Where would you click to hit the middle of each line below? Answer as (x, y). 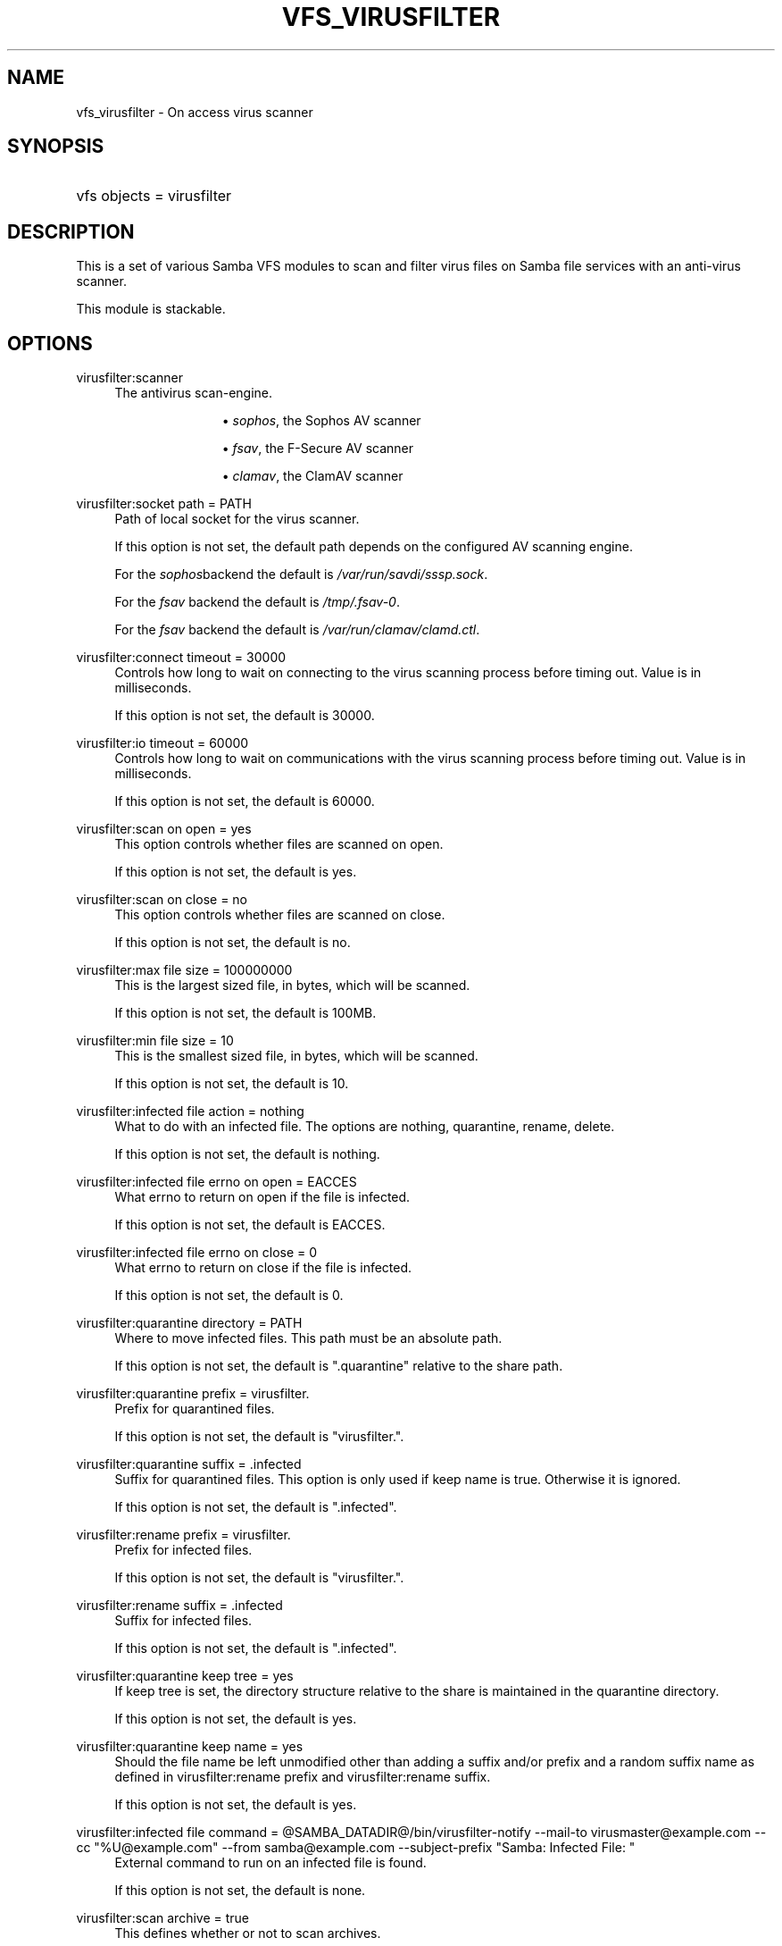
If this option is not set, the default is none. (240, 1891)
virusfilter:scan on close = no (162, 900)
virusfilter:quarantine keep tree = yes (185, 1676)
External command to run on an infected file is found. (270, 1863)
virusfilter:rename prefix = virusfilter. (183, 1535)
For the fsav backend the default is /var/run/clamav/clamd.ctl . (297, 630)
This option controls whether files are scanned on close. (280, 915)
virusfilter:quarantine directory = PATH (189, 1323)
